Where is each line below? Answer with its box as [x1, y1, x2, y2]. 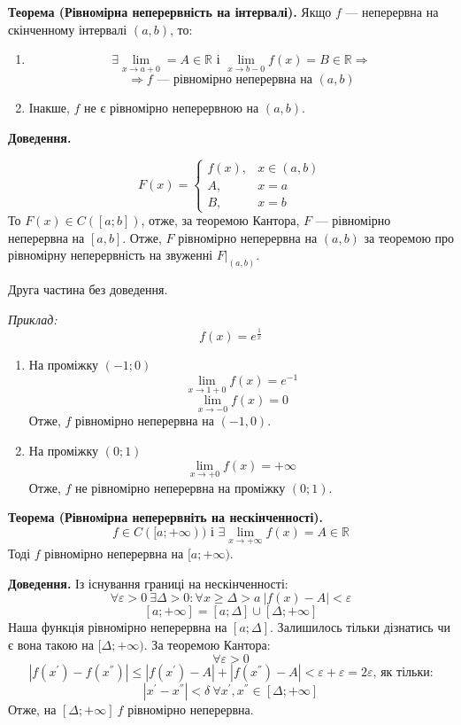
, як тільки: [373, 666, 434, 679]
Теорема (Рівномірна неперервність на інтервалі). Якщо [8, 3, 332, 20]
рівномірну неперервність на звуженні [8, 246, 213, 264]
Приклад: [8, 309, 58, 328]
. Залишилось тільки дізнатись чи [270, 618, 450, 636]
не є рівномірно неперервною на [84, 98, 259, 117]
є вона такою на [8, 635, 94, 654]
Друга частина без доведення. [8, 280, 168, 299]
